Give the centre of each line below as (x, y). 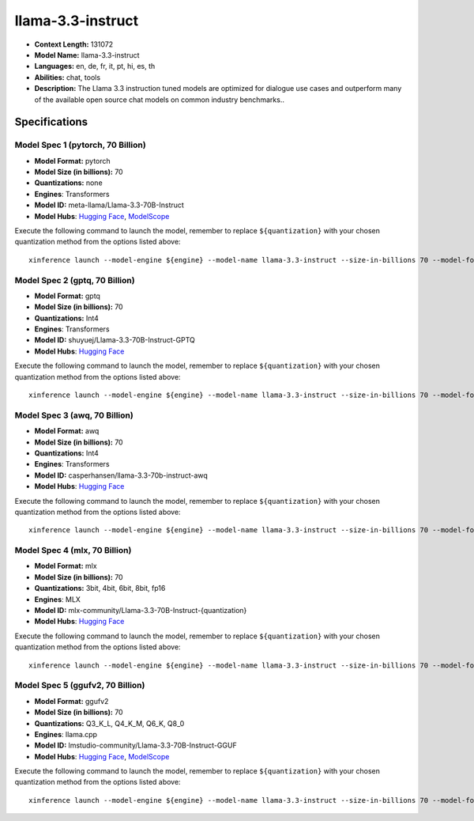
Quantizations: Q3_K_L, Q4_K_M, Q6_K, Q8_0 (109, 723)
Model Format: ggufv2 (71, 701)
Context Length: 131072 (74, 44)
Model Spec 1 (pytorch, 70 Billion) (80, 145)
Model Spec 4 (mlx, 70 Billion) (73, 550)
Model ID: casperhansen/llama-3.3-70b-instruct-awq (121, 475)
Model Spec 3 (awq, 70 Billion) (74, 415)
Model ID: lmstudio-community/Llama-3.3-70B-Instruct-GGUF (135, 745)
